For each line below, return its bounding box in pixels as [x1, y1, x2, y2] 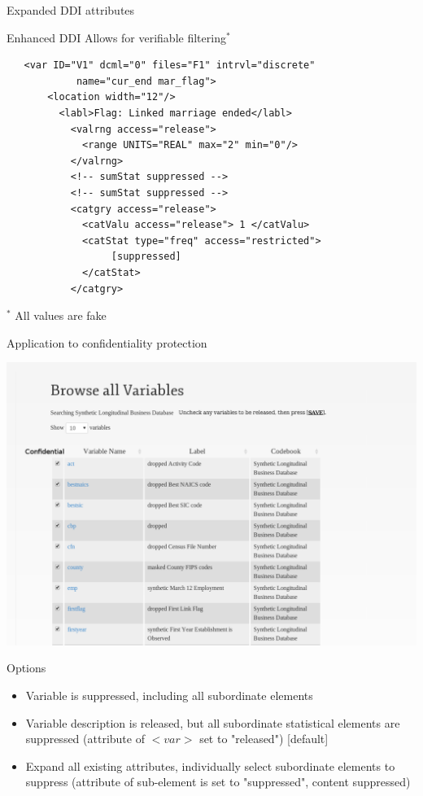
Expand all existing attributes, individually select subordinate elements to [25, 757, 395, 774]
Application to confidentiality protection [7, 334, 207, 351]
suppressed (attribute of [25, 730, 145, 747]
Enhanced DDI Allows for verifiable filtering [7, 28, 226, 46]
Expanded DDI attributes [7, 2, 135, 18]
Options [7, 659, 46, 676]
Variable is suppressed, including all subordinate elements [25, 686, 313, 703]
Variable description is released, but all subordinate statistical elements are [25, 714, 400, 731]
